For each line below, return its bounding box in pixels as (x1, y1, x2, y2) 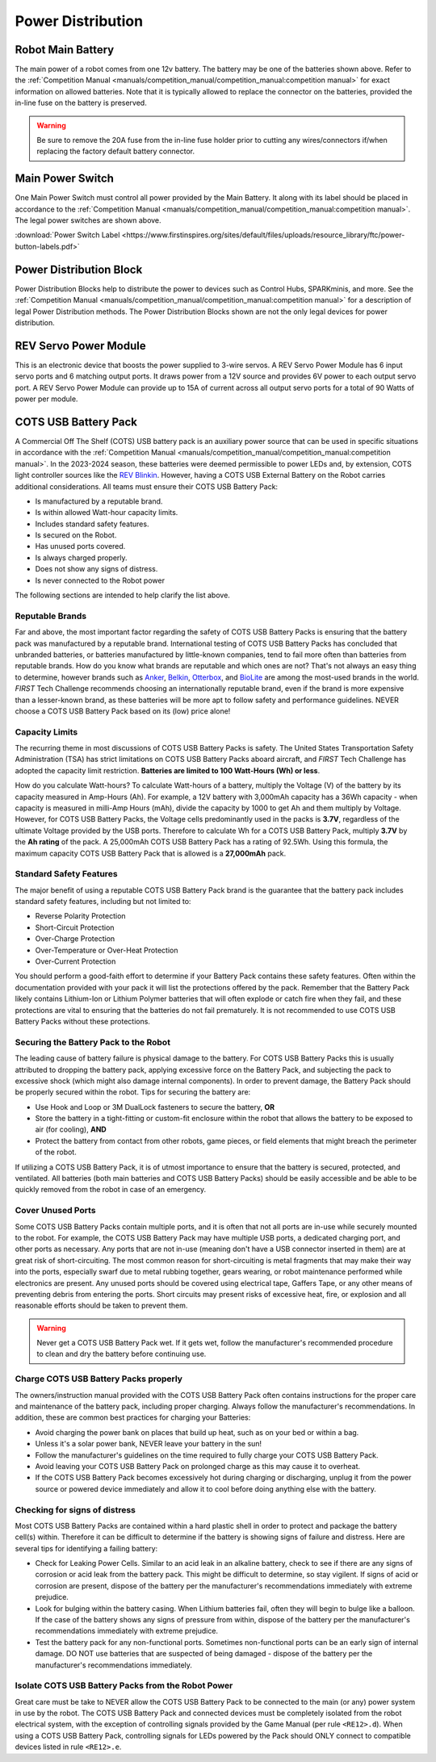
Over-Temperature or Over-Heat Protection (35, 945, 178, 955)
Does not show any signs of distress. (35, 564, 158, 574)
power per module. (15, 394, 78, 404)
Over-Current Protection (35, 956, 116, 966)
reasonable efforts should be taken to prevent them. (15, 1300, 188, 1311)
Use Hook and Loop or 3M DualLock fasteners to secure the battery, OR (35, 1102, 275, 1111)
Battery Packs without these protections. (15, 1016, 151, 1026)
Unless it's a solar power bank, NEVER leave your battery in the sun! (35, 1439, 262, 1449)
